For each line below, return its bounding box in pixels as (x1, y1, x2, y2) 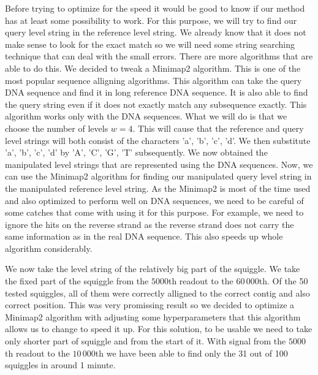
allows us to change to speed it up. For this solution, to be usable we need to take (5, 322, 312, 335)
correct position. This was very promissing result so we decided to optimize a (5, 298, 295, 311)
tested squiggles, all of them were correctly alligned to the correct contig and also (5, 286, 310, 299)
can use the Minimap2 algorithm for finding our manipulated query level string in (5, 170, 312, 183)
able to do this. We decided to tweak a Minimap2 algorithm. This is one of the (5, 61, 301, 74)
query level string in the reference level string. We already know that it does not (5, 26, 306, 39)
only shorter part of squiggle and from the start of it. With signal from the (5, 335, 286, 347)
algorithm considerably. (5, 241, 93, 254)
